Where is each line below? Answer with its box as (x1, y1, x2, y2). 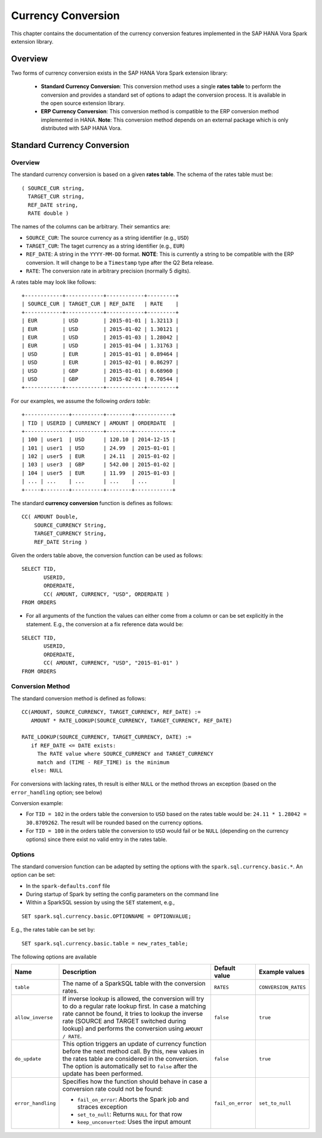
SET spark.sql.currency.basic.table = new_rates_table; (21, 940, 188, 947)
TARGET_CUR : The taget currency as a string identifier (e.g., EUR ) (26, 242, 185, 250)
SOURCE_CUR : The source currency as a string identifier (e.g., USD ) (26, 234, 189, 241)
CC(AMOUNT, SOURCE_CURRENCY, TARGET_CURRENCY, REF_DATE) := (21, 709, 201, 716)
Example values (259, 968, 305, 976)
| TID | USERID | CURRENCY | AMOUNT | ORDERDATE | (21, 419, 176, 426)
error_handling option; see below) (11, 788, 103, 796)
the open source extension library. (41, 100, 125, 107)
